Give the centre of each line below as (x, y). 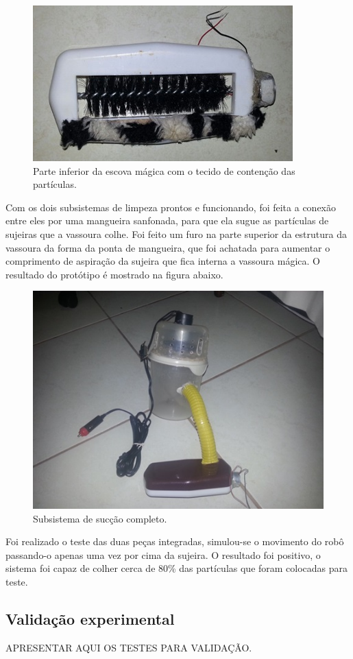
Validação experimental (90, 619)
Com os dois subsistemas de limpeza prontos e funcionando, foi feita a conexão (171, 207)
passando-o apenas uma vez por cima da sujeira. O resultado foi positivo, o (163, 554)
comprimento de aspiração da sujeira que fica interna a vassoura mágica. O (163, 261)
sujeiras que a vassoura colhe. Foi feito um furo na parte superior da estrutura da (176, 233)
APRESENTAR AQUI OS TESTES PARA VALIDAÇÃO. (129, 647)
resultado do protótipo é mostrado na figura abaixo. (114, 274)
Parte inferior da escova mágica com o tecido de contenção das (164, 170)
